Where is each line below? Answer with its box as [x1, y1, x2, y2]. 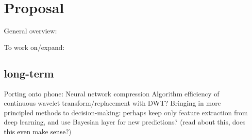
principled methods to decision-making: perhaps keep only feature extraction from [4, 107, 248, 117]
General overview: [4, 26, 57, 36]
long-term [4, 65, 54, 80]
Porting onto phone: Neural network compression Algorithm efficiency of [4, 88, 219, 98]
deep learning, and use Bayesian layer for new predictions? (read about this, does [4, 117, 246, 127]
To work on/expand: [4, 42, 65, 52]
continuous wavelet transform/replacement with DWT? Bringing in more [4, 98, 221, 108]
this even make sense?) [4, 126, 72, 136]
